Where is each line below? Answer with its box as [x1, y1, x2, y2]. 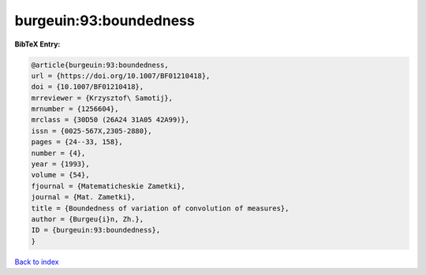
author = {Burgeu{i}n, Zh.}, [31, 215, 144, 224]
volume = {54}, [31, 170, 90, 180]
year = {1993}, [31, 160, 90, 169]
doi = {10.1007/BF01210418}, [31, 83, 144, 91]
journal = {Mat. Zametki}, [31, 193, 136, 202]
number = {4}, [31, 148, 86, 158]
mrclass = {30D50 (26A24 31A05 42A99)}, [31, 115, 189, 124]
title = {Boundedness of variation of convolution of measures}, [31, 203, 290, 213]
